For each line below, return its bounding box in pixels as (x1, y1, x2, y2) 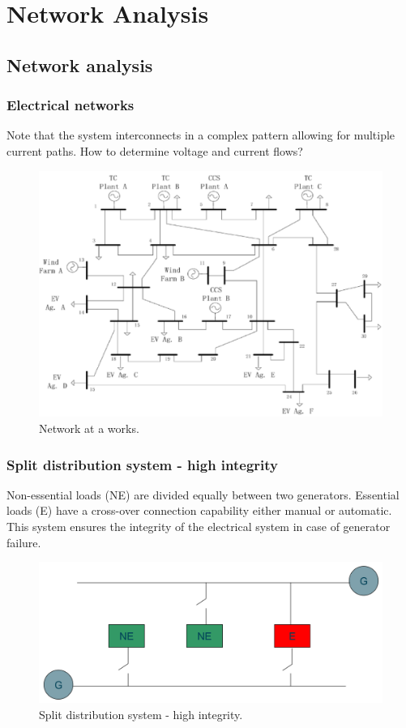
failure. (6, 533, 41, 550)
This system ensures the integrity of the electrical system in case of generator (6, 518, 391, 535)
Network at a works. (39, 420, 139, 437)
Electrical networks (6, 95, 135, 115)
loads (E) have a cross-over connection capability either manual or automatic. (6, 502, 392, 519)
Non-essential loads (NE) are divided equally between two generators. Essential (6, 486, 400, 503)
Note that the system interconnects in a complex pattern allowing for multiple (6, 126, 395, 143)
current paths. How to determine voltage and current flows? (6, 142, 303, 159)
